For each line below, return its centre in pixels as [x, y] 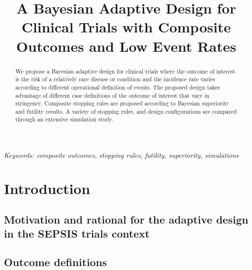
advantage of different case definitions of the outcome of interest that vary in [112, 95]
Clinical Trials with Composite [126, 27]
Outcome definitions [56, 262]
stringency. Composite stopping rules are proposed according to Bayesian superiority [122, 103]
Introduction [47, 188]
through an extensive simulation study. [64, 119]
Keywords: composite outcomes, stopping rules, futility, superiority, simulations [121, 155]
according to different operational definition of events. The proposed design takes [118, 87]
